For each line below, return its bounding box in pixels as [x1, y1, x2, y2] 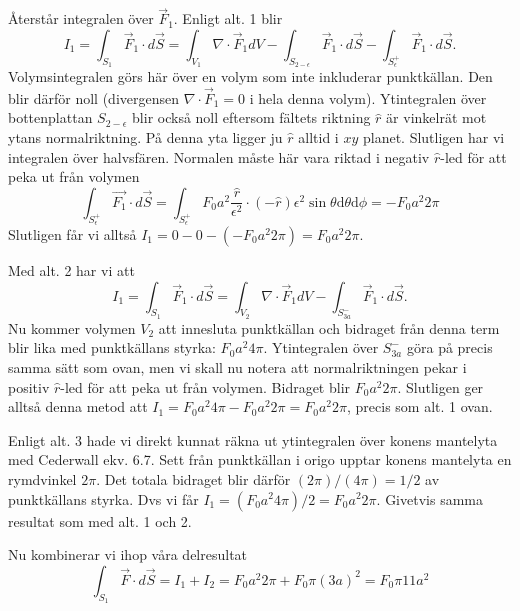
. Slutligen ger [397, 376, 484, 397]
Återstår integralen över [8, 8, 154, 29]
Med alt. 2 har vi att [8, 260, 135, 280]
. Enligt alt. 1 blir [173, 8, 283, 29]
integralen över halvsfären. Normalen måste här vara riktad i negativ [8, 146, 430, 167]
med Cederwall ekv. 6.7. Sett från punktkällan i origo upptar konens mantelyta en [8, 449, 512, 470]
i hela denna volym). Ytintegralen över [249, 87, 487, 108]
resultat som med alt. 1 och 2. [8, 510, 192, 531]
